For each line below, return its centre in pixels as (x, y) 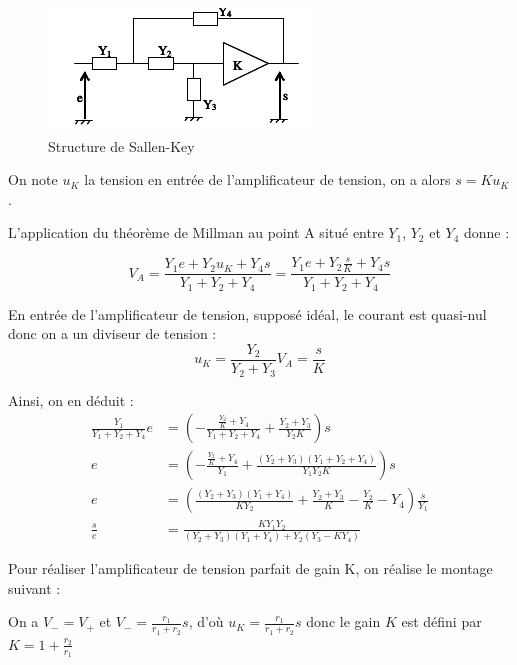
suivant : (34, 587)
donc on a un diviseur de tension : (112, 333)
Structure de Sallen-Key (121, 145)
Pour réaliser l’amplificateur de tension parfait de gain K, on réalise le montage (250, 568)
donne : (487, 232)
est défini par (441, 621)
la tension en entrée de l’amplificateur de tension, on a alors (267, 179)
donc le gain (343, 621)
